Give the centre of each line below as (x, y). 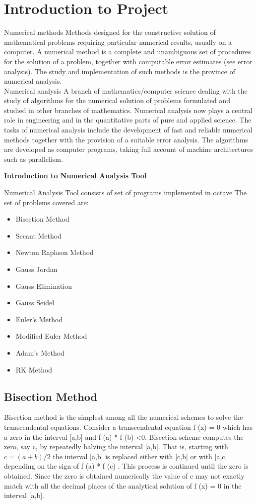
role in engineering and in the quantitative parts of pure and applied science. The (128, 120)
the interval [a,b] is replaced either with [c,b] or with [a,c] (140, 456)
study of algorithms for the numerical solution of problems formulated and (117, 100)
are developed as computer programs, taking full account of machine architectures (128, 149)
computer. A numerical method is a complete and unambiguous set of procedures (128, 52)
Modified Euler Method (51, 336)
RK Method (34, 369)
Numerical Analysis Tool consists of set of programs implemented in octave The (126, 192)
